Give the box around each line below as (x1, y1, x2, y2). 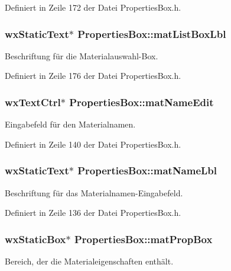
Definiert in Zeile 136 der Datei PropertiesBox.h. (5, 206, 181, 219)
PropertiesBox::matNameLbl (77, 163, 217, 178)
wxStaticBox (5, 231, 66, 246)
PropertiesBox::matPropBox (74, 231, 213, 246)
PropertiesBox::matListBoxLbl (77, 26, 226, 41)
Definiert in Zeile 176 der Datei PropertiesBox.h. (5, 69, 181, 82)
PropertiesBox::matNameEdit (69, 94, 214, 109)
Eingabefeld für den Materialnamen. (5, 118, 136, 130)
